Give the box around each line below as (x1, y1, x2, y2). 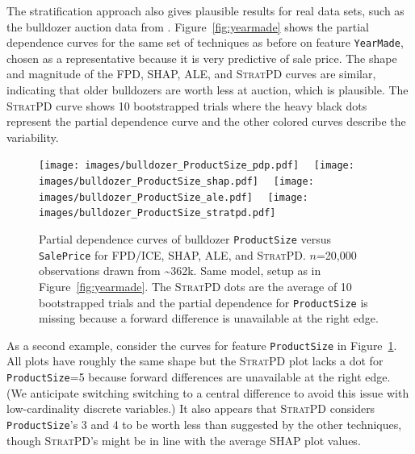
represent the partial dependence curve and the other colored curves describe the (6, 113, 406, 130)
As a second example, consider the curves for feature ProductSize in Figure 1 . (6, 336, 397, 353)
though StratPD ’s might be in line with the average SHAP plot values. (6, 431, 361, 448)
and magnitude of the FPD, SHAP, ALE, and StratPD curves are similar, (6, 65, 376, 82)
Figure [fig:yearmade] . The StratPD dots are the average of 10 (39, 277, 352, 294)
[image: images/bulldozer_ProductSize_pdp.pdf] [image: (39, 160, 354, 172)
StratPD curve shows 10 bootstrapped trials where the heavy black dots (6, 97, 367, 114)
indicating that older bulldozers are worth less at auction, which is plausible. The (6, 81, 409, 98)
